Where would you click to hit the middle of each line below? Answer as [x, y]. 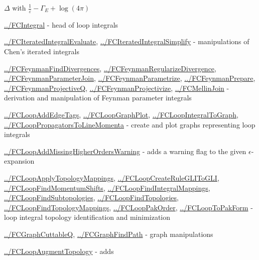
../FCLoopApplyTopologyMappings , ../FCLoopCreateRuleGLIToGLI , [112, 177]
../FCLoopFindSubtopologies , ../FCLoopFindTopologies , [91, 198]
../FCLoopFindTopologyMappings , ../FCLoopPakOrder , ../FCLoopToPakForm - [128, 207]
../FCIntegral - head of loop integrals [61, 24]
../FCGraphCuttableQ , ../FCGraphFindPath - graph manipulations [109, 234]
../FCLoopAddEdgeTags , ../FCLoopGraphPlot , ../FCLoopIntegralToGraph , [121, 114]
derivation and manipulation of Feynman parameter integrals [98, 98]
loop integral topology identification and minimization [87, 217]
